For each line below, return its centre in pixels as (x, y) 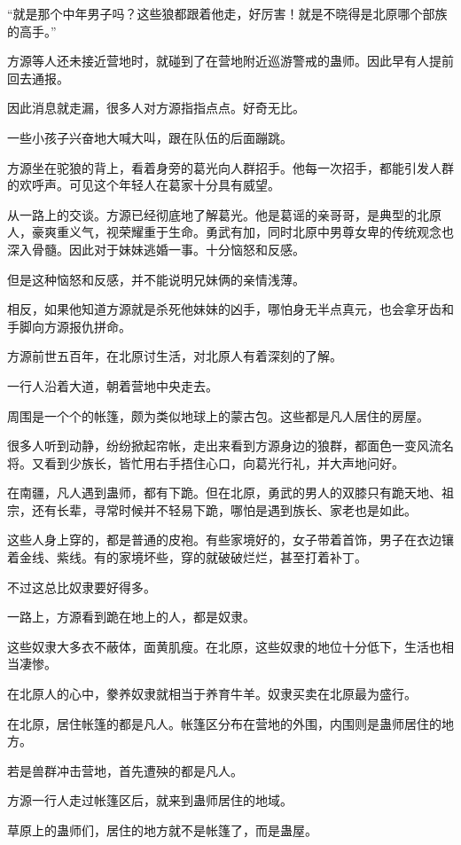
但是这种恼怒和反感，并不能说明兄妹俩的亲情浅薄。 (156, 279)
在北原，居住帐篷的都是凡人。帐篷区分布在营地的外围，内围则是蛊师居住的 (224, 723)
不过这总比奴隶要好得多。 (82, 587)
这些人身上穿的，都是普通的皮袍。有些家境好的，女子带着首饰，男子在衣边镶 (230, 540)
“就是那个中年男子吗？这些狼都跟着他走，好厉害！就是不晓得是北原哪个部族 (227, 13)
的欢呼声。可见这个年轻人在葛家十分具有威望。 (144, 185)
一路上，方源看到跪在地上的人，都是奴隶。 (131, 617)
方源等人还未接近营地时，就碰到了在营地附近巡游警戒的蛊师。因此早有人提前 (230, 61)
